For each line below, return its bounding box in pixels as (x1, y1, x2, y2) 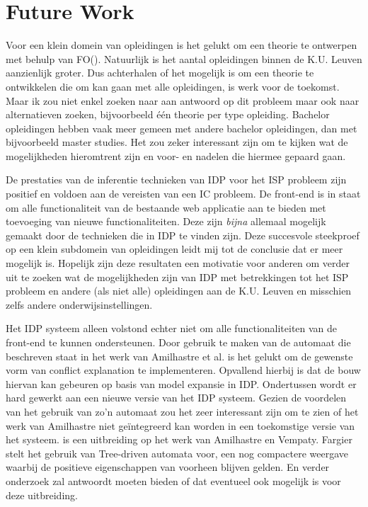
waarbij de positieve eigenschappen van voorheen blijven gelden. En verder (6, 460, 330, 474)
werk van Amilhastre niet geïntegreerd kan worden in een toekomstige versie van (6, 418, 355, 433)
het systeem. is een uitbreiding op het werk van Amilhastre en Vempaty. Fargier (6, 432, 352, 447)
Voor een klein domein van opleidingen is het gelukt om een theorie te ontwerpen (6, 38, 357, 52)
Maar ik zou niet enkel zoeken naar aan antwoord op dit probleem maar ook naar (6, 93, 360, 108)
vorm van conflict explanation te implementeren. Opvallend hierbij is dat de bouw (6, 363, 361, 377)
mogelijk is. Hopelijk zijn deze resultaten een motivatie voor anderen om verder (6, 256, 350, 270)
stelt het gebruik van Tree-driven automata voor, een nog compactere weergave (6, 445, 349, 460)
